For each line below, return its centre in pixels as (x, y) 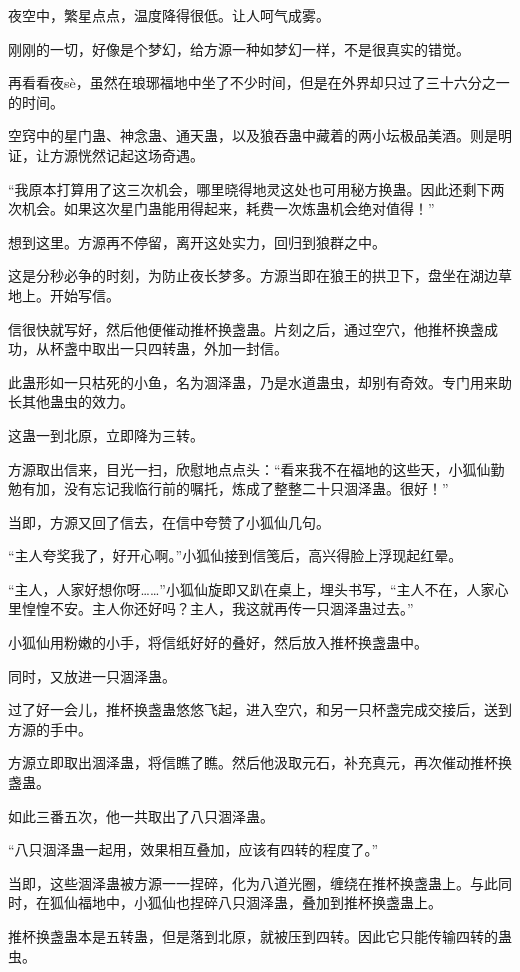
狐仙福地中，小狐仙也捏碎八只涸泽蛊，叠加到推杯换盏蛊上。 (245, 902)
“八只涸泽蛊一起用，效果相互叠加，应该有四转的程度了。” (193, 849)
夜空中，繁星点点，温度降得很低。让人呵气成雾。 (169, 15)
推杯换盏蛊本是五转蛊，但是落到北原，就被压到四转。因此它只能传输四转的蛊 (260, 936)
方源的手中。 (50, 728)
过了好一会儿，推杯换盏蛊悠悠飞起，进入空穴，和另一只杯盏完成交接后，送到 (260, 709)
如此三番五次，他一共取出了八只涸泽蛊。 (141, 815)
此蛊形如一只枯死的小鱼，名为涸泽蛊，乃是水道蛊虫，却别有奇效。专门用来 (253, 381)
